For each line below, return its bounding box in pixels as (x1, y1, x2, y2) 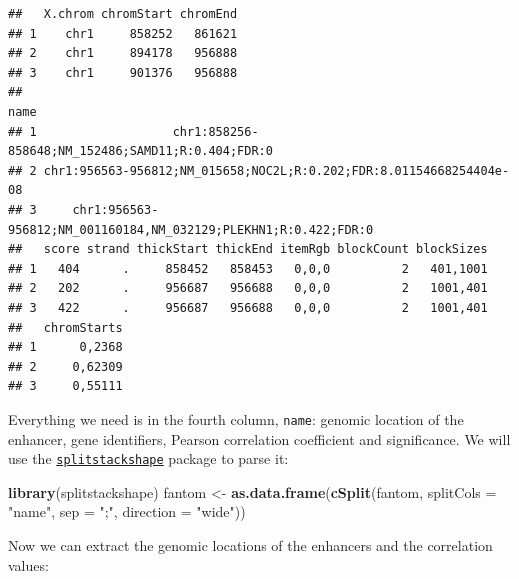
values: (8, 554, 49, 575)
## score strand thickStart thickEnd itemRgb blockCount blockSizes (8, 242, 488, 257)
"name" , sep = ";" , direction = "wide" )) (8, 501, 246, 522)
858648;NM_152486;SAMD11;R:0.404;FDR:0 (8, 144, 273, 159)
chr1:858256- (172, 124, 259, 139)
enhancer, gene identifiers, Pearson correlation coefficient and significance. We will (8, 428, 511, 449)
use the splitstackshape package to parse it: (8, 448, 289, 469)
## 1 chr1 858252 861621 (8, 26, 238, 41)
